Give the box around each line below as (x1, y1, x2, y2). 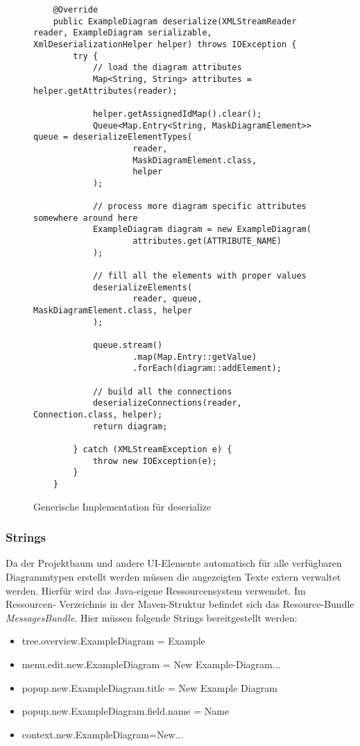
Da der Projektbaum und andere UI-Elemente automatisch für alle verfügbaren (6, 556, 342, 570)
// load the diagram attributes (92, 63, 242, 73)
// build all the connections (92, 386, 232, 397)
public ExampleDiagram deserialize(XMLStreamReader (53, 16, 297, 26)
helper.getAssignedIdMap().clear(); (92, 108, 262, 119)
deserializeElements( (92, 282, 193, 292)
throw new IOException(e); (92, 456, 217, 466)
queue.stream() (92, 340, 163, 351)
